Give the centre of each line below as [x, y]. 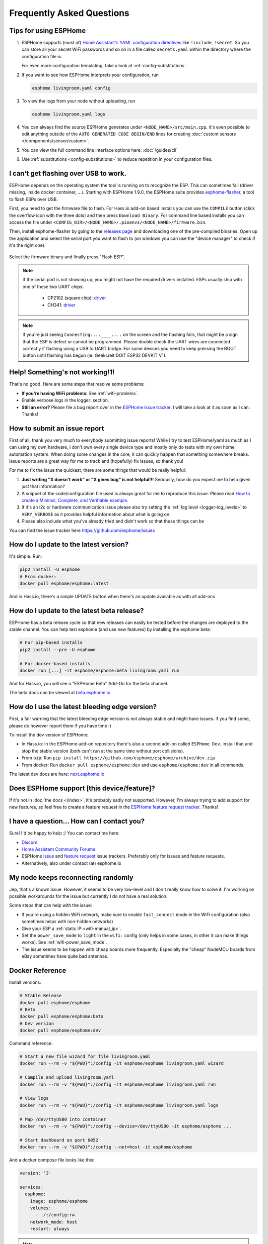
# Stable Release [41, 996]
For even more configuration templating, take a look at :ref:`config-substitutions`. [104, 66]
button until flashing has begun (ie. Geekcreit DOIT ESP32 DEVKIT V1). [95, 355]
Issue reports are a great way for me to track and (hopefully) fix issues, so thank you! [96, 461]
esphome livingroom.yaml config [71, 88]
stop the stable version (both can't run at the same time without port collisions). [103, 751]
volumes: [41, 1208]
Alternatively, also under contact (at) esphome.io [71, 863]
